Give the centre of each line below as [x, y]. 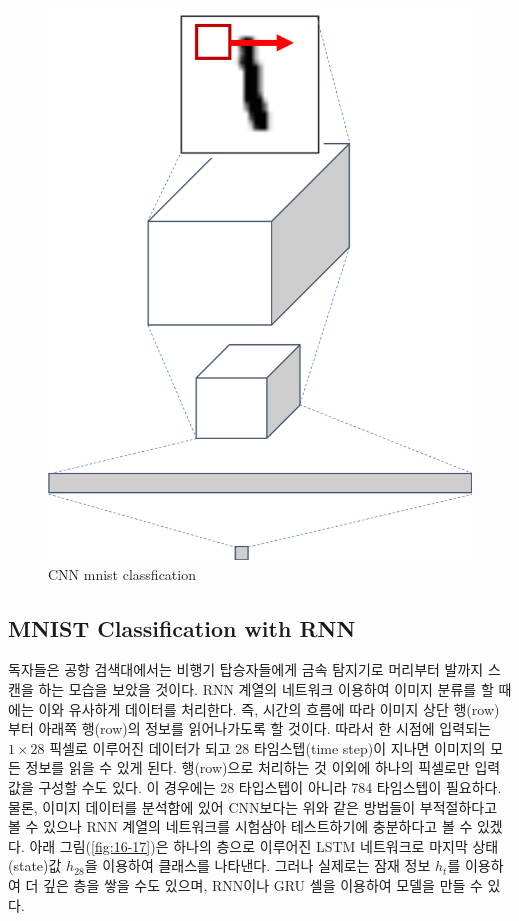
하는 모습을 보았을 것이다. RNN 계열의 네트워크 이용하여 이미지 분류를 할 [266, 689]
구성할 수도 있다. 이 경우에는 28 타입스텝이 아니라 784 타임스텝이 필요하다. [270, 787]
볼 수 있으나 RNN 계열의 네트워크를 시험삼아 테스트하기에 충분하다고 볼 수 [240, 826]
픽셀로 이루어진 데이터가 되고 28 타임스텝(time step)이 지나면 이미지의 [267, 747]
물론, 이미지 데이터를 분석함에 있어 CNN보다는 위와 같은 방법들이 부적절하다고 [253, 806]
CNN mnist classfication [122, 573]
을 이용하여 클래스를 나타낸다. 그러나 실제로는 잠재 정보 [257, 865]
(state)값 [35, 865]
